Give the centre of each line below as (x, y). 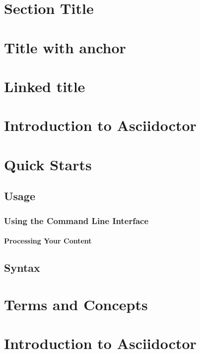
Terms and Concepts (76, 304)
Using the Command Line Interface (76, 220)
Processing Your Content (48, 241)
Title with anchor (65, 47)
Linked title (45, 86)
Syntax (22, 268)
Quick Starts (48, 164)
